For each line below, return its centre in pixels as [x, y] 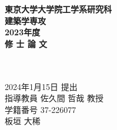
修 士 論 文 [26, 43]
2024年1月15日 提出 [41, 86]
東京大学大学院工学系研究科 [58, 9]
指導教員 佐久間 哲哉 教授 [54, 98]
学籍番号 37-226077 [41, 109]
